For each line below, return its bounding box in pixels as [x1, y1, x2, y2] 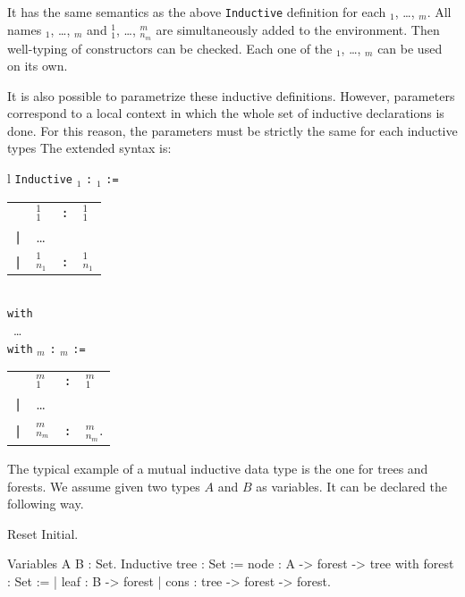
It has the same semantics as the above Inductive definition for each [7, 3, 386, 21]
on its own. [7, 56, 68, 75]
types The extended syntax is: [7, 139, 172, 157]
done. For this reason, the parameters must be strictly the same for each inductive [7, 121, 458, 139]
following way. [7, 494, 84, 513]
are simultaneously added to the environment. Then [156, 20, 440, 38]
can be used [377, 38, 443, 57]
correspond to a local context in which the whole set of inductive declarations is [7, 104, 444, 122]
